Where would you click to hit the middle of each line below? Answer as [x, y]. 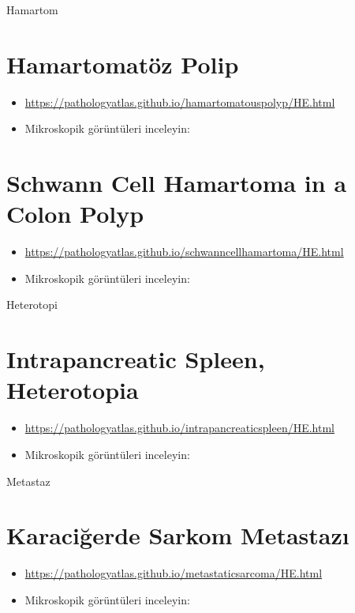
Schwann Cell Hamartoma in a [177, 183]
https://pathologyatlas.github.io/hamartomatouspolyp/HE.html [180, 102]
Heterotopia [73, 390]
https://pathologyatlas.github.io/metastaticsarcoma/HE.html [174, 573]
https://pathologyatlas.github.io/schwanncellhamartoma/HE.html [184, 252]
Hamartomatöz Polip [123, 64]
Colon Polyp [75, 214]
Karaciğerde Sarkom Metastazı [178, 535]
